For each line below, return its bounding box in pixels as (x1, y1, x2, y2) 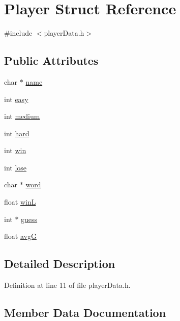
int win (4, 145, 26, 156)
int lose (4, 162, 27, 172)
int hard (4, 128, 29, 138)
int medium (4, 111, 40, 121)
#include (4, 28, 33, 38)
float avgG (4, 231, 37, 241)
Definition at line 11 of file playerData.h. (4, 280, 131, 290)
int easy (4, 93, 28, 104)
